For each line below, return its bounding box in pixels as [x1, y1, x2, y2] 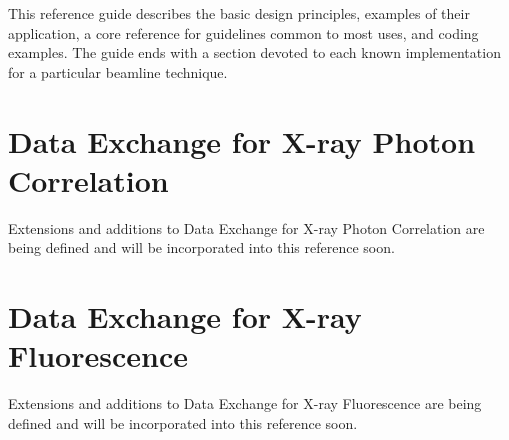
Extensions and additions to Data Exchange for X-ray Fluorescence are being [8, 393, 482, 414]
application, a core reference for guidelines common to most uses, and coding [8, 22, 479, 43]
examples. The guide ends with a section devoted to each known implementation [8, 42, 501, 63]
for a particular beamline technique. [8, 61, 228, 82]
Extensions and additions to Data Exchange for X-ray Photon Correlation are [8, 217, 485, 238]
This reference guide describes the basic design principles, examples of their [8, 3, 470, 23]
